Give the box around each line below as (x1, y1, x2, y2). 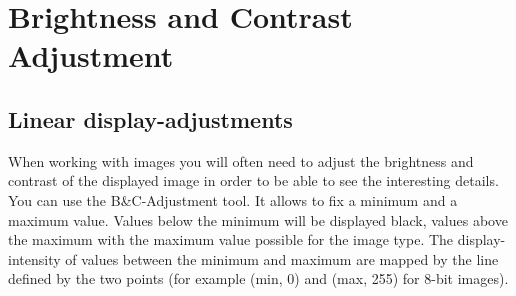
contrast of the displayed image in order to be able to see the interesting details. (8, 170, 499, 191)
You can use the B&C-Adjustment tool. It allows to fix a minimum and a (8, 189, 458, 210)
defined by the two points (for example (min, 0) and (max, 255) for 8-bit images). (8, 268, 509, 289)
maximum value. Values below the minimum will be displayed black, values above (8, 209, 508, 230)
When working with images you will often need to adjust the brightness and (8, 150, 474, 171)
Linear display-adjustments (8, 103, 293, 134)
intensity (8, 248, 61, 269)
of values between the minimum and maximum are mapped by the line (65, 248, 499, 269)
